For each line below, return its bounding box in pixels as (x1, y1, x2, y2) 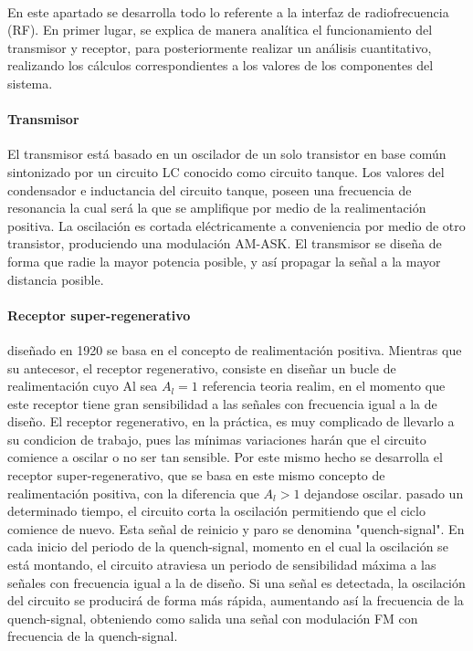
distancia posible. (7, 269, 104, 289)
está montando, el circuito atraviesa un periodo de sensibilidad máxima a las (7, 555, 436, 574)
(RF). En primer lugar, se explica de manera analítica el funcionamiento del (7, 20, 433, 39)
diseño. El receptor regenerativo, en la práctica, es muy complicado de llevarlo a (7, 412, 455, 431)
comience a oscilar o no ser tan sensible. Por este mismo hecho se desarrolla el (7, 447, 443, 467)
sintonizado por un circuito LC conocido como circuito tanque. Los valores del (7, 162, 445, 181)
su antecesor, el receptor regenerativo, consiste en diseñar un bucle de (7, 358, 396, 377)
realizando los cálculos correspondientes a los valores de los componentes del (7, 56, 434, 75)
